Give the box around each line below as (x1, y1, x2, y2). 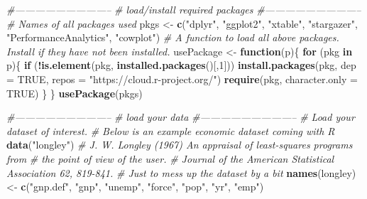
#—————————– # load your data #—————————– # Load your (6, 109, 355, 124)
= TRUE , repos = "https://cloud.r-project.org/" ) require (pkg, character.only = (6, 71, 358, 86)
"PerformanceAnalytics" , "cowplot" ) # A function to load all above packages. (6, 30, 339, 45)
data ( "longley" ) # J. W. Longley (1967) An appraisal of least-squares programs (6, 137, 353, 152)
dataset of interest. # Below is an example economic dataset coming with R (6, 123, 335, 138)
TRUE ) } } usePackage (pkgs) (6, 85, 143, 100)
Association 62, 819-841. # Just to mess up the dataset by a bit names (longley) (6, 165, 356, 180)
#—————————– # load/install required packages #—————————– (6, 2, 361, 16)
